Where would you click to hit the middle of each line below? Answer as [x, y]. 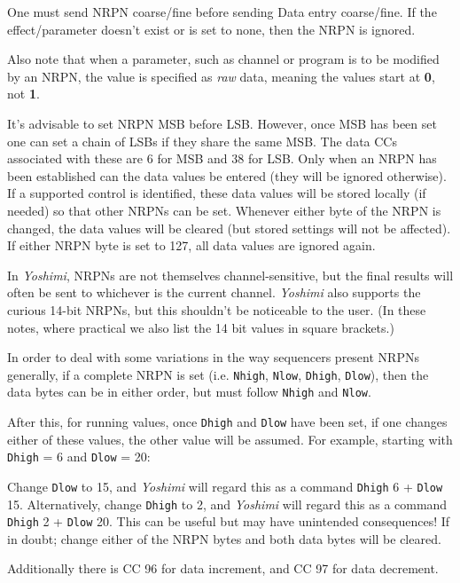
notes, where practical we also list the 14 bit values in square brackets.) [201, 327]
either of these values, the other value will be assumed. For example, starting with [230, 439]
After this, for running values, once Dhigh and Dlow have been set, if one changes [227, 421]
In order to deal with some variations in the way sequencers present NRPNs [213, 357]
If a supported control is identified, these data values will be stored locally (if [217, 193]
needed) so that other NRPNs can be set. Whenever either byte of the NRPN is [224, 210]
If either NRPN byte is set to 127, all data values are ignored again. [191, 245]
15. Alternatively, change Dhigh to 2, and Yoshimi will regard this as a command [227, 504]
